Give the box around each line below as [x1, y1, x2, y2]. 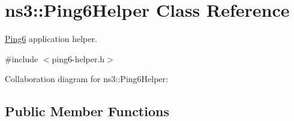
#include [5, 52, 38, 65]
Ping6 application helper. [5, 32, 97, 45]
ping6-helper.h [52, 52, 105, 65]
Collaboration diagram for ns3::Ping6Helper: [5, 72, 168, 85]
